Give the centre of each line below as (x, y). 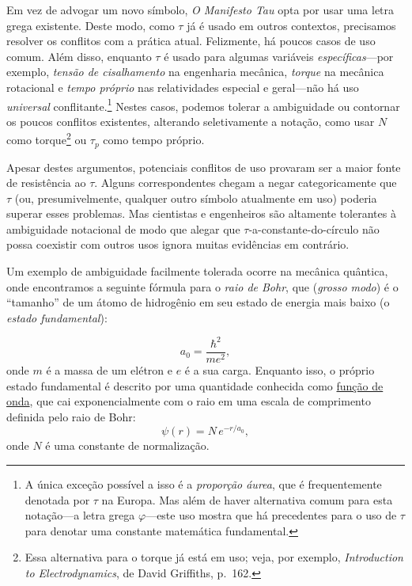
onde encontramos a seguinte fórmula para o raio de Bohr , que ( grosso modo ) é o (202, 286)
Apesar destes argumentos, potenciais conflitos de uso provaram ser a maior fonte (204, 167)
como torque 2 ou (47, 139)
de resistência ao (46, 183)
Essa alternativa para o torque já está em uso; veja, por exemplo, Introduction (214, 557)
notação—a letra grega (80, 515)
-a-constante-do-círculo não (314, 228)
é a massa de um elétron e (109, 370)
